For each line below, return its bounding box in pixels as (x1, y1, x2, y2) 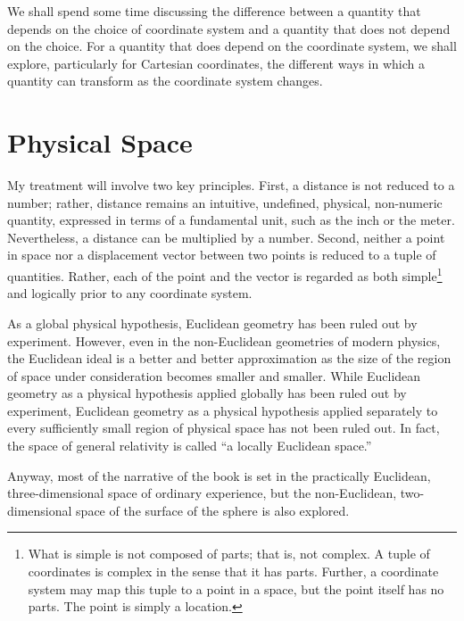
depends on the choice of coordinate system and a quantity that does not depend (7, 19, 451, 37)
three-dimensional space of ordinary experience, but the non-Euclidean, (7, 484, 397, 502)
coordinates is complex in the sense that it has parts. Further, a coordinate (28, 562, 439, 581)
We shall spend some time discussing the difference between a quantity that (7, 2, 421, 20)
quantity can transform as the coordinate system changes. (7, 71, 323, 90)
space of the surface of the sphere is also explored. (76, 501, 350, 519)
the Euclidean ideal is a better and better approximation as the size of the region (7, 349, 452, 368)
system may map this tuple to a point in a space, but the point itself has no (28, 579, 444, 598)
